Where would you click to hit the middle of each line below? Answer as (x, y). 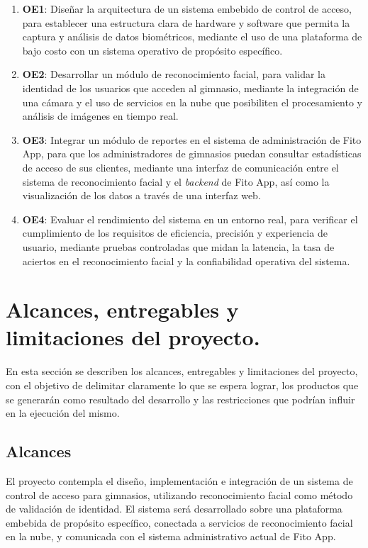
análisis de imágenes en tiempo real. (100, 116)
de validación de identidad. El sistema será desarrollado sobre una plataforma (174, 509)
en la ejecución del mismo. (63, 413)
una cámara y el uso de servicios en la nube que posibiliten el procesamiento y (192, 102)
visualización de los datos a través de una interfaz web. (141, 195)
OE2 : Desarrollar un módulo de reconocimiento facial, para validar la (174, 74)
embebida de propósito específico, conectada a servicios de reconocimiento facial (179, 522)
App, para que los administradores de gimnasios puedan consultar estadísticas (192, 153)
